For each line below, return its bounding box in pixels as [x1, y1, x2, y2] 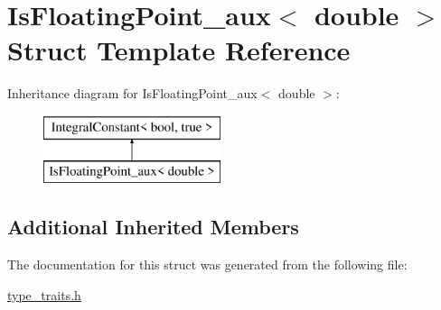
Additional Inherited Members [7, 213, 299, 241]
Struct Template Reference [7, 32, 351, 68]
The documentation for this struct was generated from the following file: [7, 255, 408, 274]
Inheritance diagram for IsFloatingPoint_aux [7, 84, 258, 103]
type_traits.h [7, 285, 81, 304]
